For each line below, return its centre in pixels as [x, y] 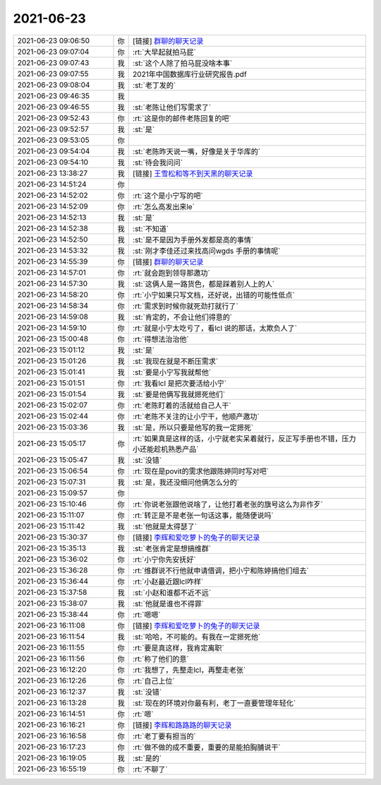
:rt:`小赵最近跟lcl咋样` [168, 582]
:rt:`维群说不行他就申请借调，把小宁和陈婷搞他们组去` [221, 570]
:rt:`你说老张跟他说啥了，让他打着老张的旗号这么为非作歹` [228, 504]
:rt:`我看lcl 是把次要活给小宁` [180, 383]
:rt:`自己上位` [154, 680]
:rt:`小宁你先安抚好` [165, 560]
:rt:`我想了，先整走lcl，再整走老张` [189, 670]
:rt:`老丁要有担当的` [165, 736]
